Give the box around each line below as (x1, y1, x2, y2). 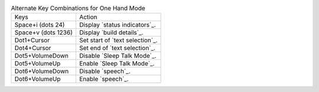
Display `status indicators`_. (79, 21, 156, 29)
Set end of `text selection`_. (79, 44, 156, 52)
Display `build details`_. (79, 28, 144, 37)
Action (79, 13, 97, 21)
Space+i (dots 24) (14, 21, 65, 29)
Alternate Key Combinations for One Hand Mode (11, 4, 146, 12)
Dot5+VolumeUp (14, 60, 61, 68)
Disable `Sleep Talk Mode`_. (79, 52, 157, 60)
